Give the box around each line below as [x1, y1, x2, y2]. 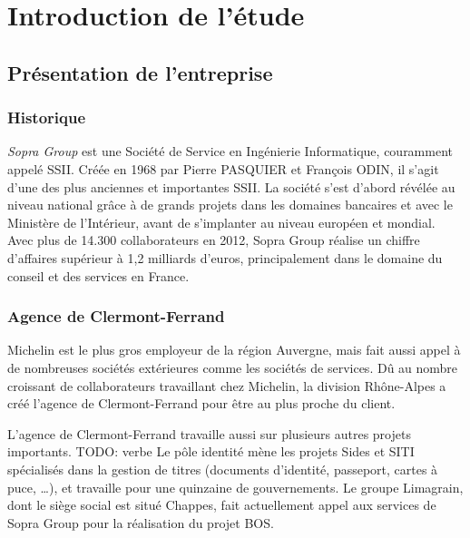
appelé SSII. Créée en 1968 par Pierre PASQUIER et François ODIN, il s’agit [7, 159, 439, 178]
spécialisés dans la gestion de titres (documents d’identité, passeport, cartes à [7, 459, 438, 478]
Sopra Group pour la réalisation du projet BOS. [7, 513, 274, 532]
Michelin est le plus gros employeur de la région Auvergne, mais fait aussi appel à [7, 340, 461, 359]
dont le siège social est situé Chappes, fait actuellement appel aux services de [7, 495, 436, 514]
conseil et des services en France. [7, 266, 190, 285]
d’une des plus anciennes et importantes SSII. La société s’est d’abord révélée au [7, 177, 455, 196]
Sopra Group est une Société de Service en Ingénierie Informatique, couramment [7, 142, 453, 161]
